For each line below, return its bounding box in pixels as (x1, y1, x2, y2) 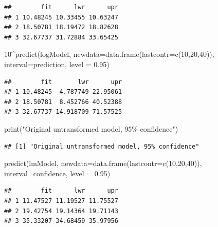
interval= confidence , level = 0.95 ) (4, 168, 111, 178)
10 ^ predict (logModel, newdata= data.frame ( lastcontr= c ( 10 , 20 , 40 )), (4, 49, 214, 59)
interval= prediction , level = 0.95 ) (4, 58, 110, 69)
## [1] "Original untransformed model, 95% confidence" (4, 142, 199, 150)
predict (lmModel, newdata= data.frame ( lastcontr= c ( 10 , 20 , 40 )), (4, 158, 202, 169)
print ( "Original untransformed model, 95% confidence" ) (4, 123, 178, 134)
